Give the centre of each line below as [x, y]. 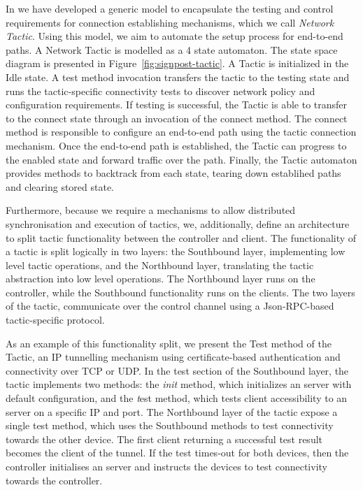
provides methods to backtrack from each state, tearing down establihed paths [173, 173]
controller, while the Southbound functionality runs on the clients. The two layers [180, 292]
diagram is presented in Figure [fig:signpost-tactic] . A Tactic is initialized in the [177, 63]
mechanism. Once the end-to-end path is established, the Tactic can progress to [176, 145]
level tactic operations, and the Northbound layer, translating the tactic [160, 265]
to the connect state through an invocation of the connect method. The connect [177, 118]
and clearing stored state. [60, 186]
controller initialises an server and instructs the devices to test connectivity [166, 466]
